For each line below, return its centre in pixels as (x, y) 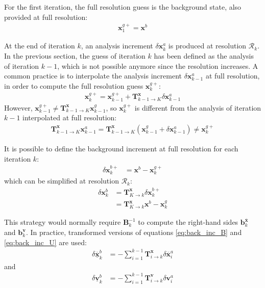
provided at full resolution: (46, 17)
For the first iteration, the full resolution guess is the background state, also (123, 7)
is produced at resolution (207, 46)
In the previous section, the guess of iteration (75, 56)
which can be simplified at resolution (62, 181)
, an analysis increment (117, 46)
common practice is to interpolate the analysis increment (93, 76)
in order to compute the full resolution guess (74, 85)
